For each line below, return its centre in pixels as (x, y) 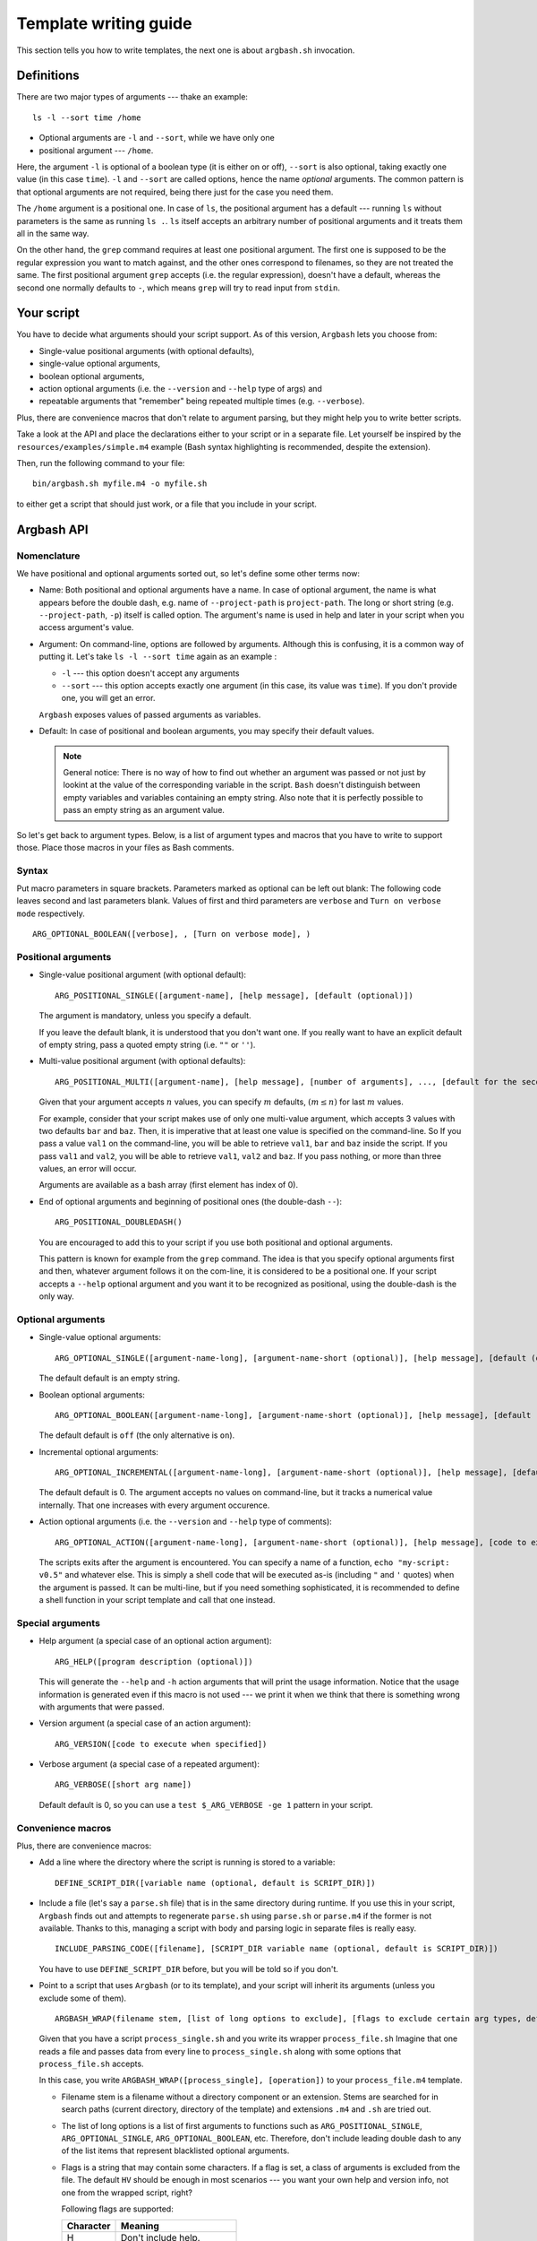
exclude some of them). (83, 1998)
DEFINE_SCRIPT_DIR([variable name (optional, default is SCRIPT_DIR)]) (215, 1883)
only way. (57, 1296)
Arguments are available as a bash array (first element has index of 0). (169, 1185)
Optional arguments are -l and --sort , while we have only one (157, 138)
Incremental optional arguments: (98, 1451)
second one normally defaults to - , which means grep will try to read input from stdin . (178, 288)
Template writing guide (104, 23)
